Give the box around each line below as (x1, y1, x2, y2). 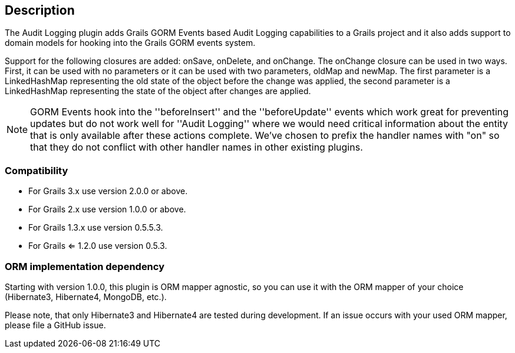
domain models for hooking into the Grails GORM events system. (5, 38, 256, 48)
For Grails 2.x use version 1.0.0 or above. (28, 204, 186, 215)
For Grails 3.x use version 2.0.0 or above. (28, 186, 188, 197)
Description (5, 3, 75, 18)
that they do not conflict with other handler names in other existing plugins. (30, 141, 363, 154)
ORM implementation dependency (5, 260, 164, 272)
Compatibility (5, 164, 68, 176)
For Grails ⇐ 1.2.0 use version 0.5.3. (28, 241, 167, 251)
